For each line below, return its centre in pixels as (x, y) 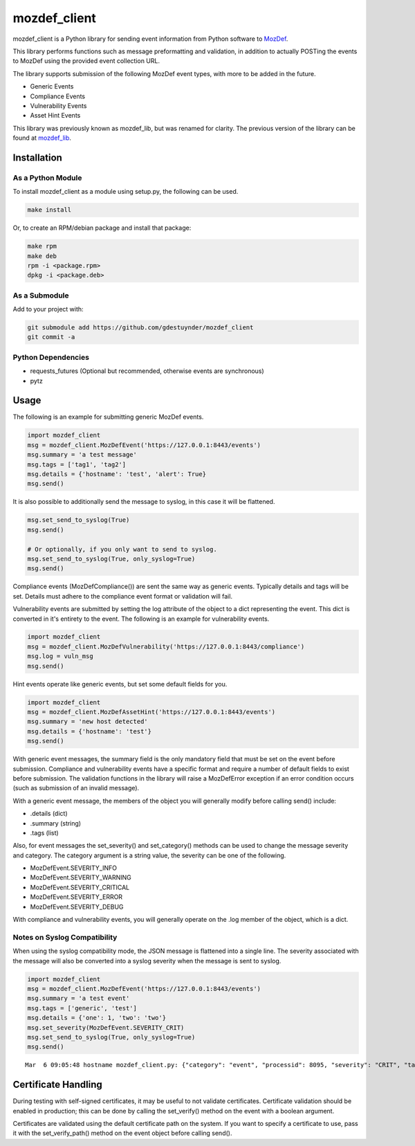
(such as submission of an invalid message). (76, 788)
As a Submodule (41, 295)
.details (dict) (49, 814)
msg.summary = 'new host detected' (87, 722)
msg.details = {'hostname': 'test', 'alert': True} (117, 474)
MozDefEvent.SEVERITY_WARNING (81, 877)
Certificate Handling (58, 1085)
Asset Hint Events (55, 116)
